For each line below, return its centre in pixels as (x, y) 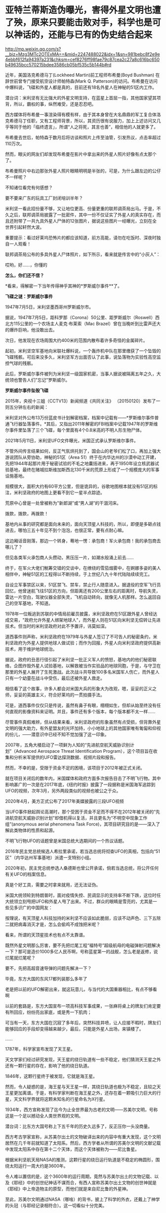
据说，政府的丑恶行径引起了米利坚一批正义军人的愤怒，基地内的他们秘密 (79, 659)
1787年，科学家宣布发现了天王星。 (40, 1049)
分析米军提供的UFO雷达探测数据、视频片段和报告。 (66, 757)
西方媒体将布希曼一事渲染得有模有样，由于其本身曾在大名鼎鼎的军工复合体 (81, 114)
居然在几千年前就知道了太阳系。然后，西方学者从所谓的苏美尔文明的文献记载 (83, 1143)
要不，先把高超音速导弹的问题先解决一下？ (48, 968)
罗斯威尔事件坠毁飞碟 (27, 390)
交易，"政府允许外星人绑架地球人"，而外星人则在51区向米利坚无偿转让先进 (85, 620)
